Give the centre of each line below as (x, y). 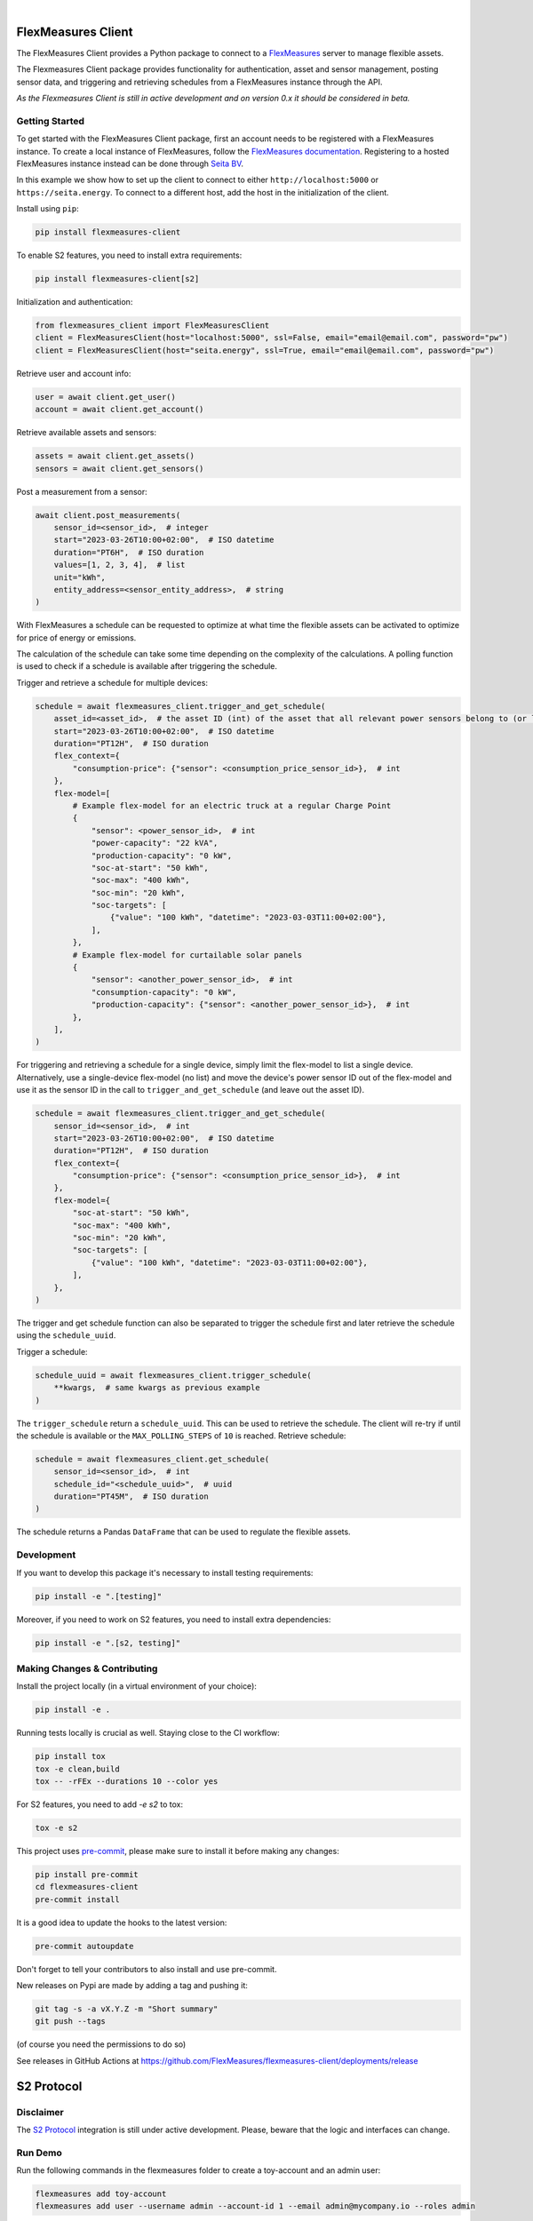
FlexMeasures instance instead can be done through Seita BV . (130, 163)
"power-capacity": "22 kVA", (155, 843)
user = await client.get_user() (106, 397)
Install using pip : (48, 209)
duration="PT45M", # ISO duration (131, 1497)
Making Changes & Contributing (87, 1668)
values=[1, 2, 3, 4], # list (119, 565)
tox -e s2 (56, 1827)
